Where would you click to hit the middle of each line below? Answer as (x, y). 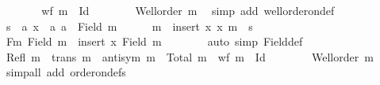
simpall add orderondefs (66, 72)
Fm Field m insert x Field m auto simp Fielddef (154, 41)
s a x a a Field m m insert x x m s (129, 26)
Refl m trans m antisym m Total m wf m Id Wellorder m (190, 56)
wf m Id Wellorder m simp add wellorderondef (188, 10)
